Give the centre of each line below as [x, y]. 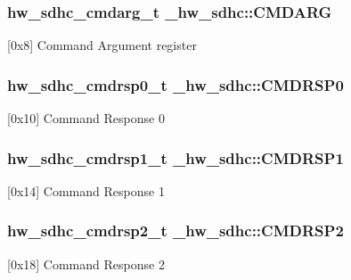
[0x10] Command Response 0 [86, 118]
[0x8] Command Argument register [102, 45]
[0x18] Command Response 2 [86, 264]
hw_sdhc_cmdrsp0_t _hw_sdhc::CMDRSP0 [175, 84]
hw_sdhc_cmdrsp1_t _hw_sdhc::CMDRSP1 [175, 157]
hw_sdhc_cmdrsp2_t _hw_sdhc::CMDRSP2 [175, 231]
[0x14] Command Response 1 [86, 190]
